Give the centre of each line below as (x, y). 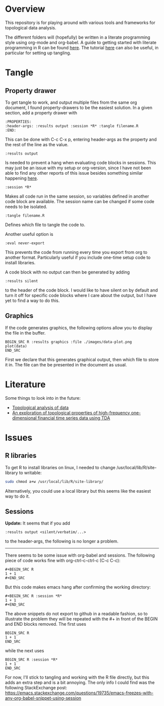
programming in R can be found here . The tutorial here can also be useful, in (82, 47)
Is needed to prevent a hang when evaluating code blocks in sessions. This (81, 162)
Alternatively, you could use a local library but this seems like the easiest (78, 491)
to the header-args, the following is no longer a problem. (62, 541)
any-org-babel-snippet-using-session (43, 698)
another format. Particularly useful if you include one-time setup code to (78, 257)
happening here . (21, 178)
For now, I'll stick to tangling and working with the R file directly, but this (77, 677)
